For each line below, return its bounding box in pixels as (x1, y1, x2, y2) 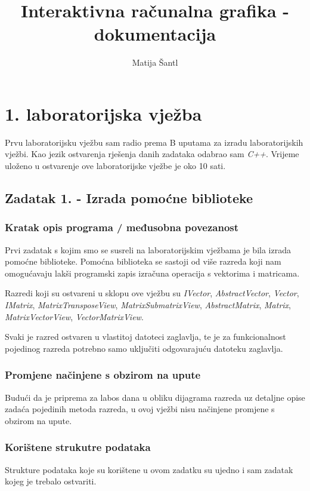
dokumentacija (94, 22, 216, 46)
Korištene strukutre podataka (5, 440, 151, 455)
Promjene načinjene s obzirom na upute (5, 367, 201, 382)
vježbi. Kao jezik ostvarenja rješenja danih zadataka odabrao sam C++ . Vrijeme (5, 148, 299, 160)
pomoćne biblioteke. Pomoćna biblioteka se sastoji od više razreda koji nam (5, 255, 281, 268)
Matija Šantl (132, 56, 178, 69)
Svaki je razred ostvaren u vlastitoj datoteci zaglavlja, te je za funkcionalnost (5, 330, 286, 343)
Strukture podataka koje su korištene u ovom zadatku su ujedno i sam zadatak (5, 463, 293, 475)
